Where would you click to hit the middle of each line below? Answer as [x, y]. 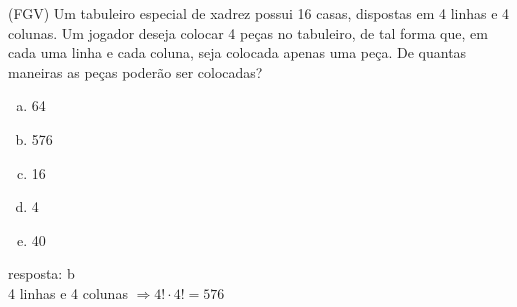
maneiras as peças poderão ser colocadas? [135, 71]
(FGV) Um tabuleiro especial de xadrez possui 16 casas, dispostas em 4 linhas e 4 [259, 13]
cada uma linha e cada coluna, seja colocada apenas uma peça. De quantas [237, 52]
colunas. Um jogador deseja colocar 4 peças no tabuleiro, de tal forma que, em [248, 32]
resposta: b [41, 273]
